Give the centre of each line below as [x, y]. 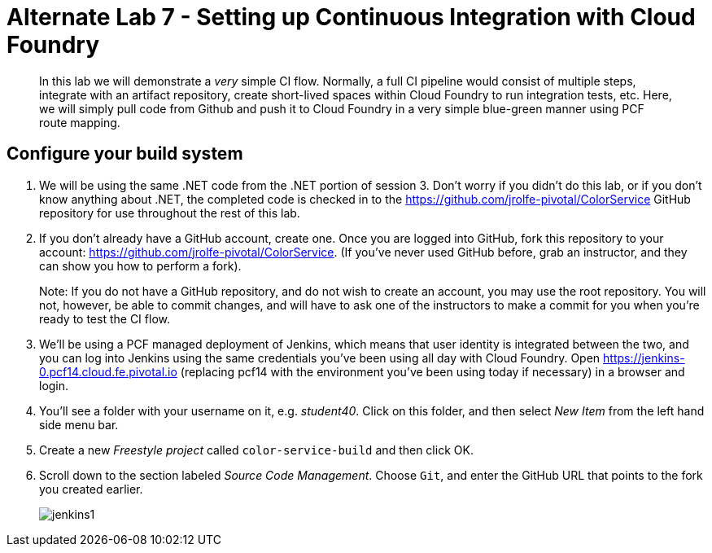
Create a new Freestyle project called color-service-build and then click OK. [256, 450]
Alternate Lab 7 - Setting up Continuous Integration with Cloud [351, 17]
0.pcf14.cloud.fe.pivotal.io [108, 371]
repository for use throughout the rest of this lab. [170, 213]
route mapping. [80, 122]
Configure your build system [125, 154]
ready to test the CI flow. [105, 318]
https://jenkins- [644, 358]
